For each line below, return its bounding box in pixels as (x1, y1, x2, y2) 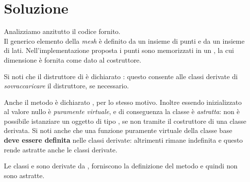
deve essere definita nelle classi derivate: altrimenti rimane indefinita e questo (4, 135, 243, 145)
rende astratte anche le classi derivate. (4, 144, 117, 154)
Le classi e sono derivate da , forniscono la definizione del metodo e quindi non (4, 161, 238, 171)
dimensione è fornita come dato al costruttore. (4, 54, 141, 65)
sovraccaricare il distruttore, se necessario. (4, 81, 129, 91)
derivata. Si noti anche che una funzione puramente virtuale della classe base (4, 125, 233, 135)
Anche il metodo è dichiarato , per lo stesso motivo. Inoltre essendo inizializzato (4, 97, 242, 107)
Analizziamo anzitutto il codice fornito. (4, 26, 121, 36)
